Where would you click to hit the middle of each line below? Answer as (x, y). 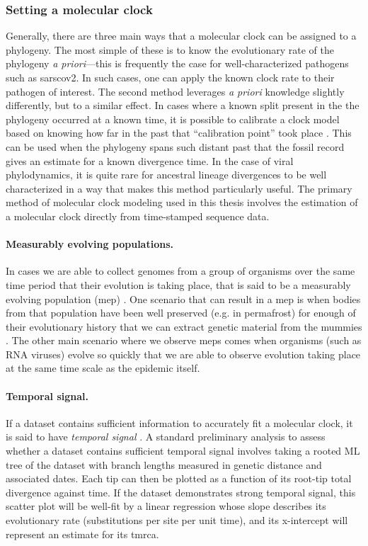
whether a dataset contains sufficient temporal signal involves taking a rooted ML (183, 451)
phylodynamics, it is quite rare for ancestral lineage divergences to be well (166, 175)
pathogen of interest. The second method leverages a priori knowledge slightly (175, 91)
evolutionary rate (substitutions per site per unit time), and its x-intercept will (177, 520)
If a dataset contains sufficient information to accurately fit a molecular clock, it (179, 422)
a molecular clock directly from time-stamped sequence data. (138, 216)
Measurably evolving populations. (90, 244)
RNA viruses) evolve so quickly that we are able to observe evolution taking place (183, 354)
